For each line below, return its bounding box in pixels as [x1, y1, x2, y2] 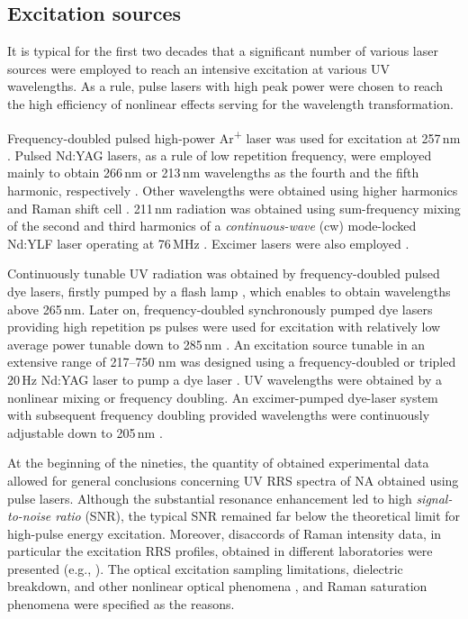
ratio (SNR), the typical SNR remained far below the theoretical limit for [55, 506, 461, 525]
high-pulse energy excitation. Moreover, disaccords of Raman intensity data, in [7, 523, 442, 542]
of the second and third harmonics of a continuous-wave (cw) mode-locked [7, 216, 417, 235]
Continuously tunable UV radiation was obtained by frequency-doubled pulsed [7, 264, 440, 283]
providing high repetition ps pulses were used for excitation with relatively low [7, 317, 441, 336]
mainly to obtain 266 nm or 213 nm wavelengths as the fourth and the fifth [7, 163, 419, 182]
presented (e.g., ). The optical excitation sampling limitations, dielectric [7, 559, 403, 578]
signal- [416, 488, 453, 507]
